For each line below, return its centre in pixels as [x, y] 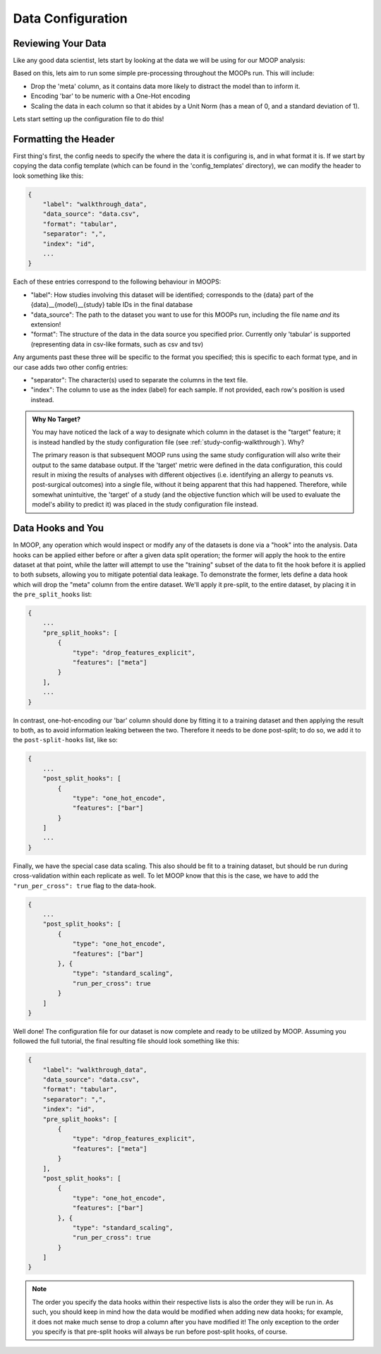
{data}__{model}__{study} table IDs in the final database [112, 305]
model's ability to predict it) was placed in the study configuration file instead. [145, 504]
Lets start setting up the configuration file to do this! [89, 119]
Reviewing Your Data [60, 43]
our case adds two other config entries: [71, 367]
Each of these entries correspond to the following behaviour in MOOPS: [117, 282]
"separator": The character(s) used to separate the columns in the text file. [139, 380]
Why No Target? [56, 419]
